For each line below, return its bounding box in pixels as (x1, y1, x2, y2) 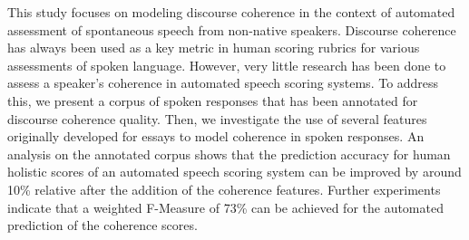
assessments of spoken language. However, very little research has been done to (7, 55, 446, 74)
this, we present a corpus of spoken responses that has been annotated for (7, 91, 418, 110)
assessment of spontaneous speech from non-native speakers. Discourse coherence (7, 20, 456, 39)
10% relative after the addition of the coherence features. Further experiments (7, 179, 441, 198)
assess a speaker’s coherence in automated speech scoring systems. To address (7, 73, 439, 92)
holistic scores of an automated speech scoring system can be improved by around (7, 162, 462, 181)
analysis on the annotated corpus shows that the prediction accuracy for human (7, 144, 451, 163)
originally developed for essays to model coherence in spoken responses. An (7, 127, 425, 146)
